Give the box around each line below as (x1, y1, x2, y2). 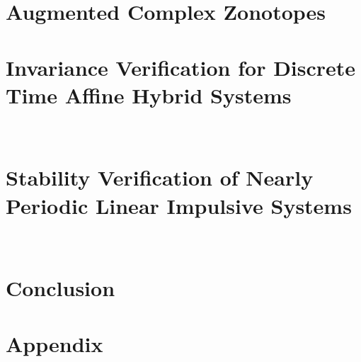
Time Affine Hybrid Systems (6, 80, 292, 109)
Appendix (6, 329, 103, 358)
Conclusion (6, 273, 115, 302)
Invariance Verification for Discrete (6, 52, 356, 81)
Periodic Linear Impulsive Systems (6, 191, 352, 220)
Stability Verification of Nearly (6, 163, 314, 192)
